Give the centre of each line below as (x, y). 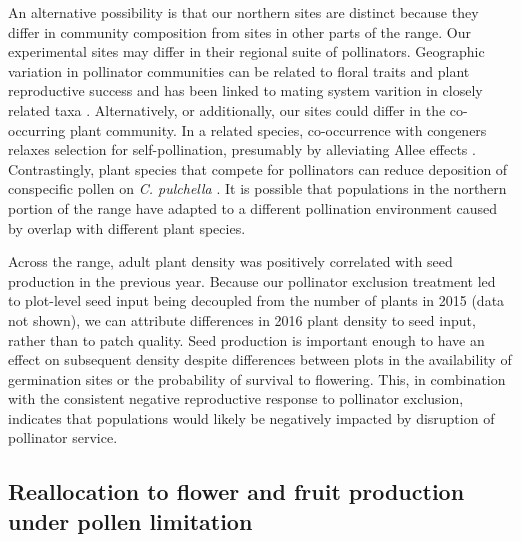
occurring (37, 129)
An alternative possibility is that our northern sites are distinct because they (243, 12)
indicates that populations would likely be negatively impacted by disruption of (251, 417)
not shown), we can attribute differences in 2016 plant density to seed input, (242, 319)
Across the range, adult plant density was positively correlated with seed (230, 261)
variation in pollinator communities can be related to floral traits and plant (239, 70)
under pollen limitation (130, 520)
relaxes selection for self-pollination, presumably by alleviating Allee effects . (242, 149)
